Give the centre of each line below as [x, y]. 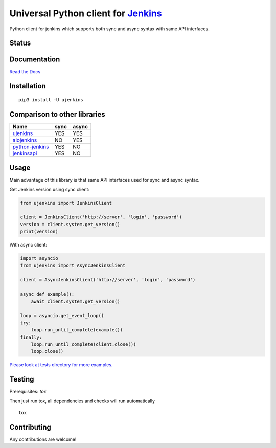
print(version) [39, 232]
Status [20, 43]
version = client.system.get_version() [70, 224]
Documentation [35, 60]
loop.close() [47, 351]
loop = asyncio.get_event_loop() [62, 316]
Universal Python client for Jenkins [86, 13]
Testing [22, 379]
